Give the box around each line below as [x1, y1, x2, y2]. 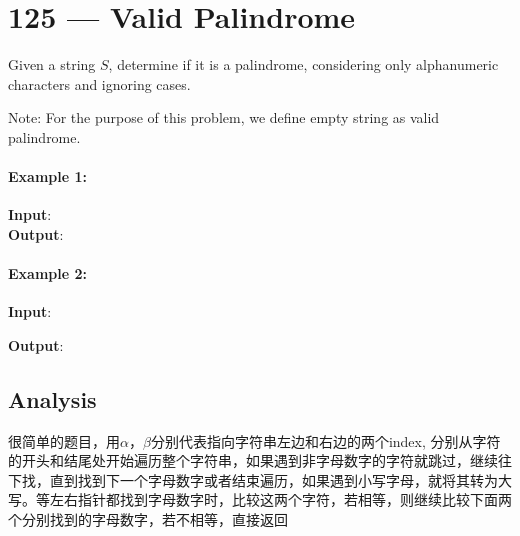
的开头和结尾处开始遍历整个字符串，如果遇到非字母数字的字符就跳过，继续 [8, 450, 498, 471]
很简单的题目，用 [8, 430, 120, 451]
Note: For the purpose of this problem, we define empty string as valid [8, 107, 440, 128]
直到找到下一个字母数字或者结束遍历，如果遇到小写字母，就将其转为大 [49, 469, 512, 490]
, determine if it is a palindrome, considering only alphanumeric [108, 54, 499, 75]
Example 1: [8, 166, 87, 187]
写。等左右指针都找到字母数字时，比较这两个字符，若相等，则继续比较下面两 [8, 489, 512, 510]
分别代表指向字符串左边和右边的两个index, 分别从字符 [150, 430, 501, 451]
